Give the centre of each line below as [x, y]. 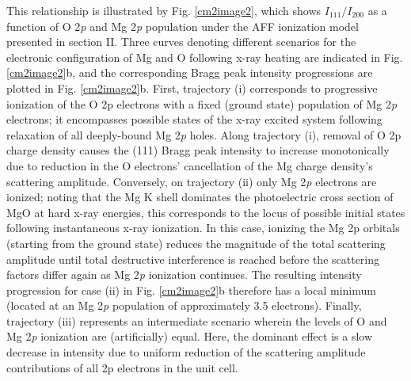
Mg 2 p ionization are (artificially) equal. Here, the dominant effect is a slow [190, 336]
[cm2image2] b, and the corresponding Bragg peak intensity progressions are [190, 72]
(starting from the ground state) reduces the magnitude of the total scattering [196, 243]
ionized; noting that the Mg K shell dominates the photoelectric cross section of [200, 197]
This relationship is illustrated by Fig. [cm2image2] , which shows [164, 10]
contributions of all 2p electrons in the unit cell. [122, 367]
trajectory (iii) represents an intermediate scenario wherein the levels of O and [197, 320]
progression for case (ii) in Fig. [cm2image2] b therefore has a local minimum [191, 290]
